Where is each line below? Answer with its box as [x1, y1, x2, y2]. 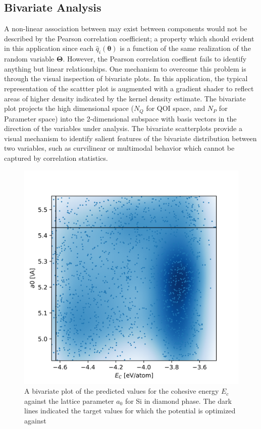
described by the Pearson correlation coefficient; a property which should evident [4, 33, 254, 43]
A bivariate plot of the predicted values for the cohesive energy [24, 386, 219, 396]
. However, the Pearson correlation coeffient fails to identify [63, 53, 247, 64]
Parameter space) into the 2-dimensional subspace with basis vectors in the [4, 113, 237, 124]
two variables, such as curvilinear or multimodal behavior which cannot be [4, 143, 235, 153]
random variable [4, 53, 55, 64]
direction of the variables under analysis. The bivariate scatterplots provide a [4, 123, 242, 134]
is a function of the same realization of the [120, 43, 251, 53]
